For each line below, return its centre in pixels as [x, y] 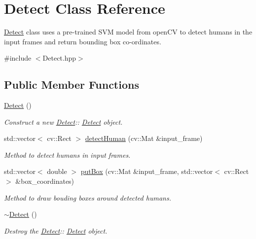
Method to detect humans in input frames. [67, 154]
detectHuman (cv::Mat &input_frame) [144, 138]
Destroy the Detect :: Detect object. [56, 230]
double [57, 171]
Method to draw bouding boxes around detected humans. [88, 197]
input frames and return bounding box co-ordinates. [83, 41]
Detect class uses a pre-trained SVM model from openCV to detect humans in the [128, 32]
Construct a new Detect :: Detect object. [63, 121]
